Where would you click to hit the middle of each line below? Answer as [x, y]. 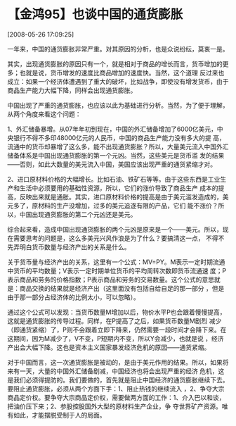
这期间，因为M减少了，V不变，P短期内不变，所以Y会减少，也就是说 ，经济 [116, 338]
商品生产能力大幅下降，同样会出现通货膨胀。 [72, 90]
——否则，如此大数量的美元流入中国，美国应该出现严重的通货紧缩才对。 [112, 164]
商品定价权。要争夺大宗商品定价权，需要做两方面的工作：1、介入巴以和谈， [116, 397]
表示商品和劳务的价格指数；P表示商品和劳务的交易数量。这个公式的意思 [111, 280]
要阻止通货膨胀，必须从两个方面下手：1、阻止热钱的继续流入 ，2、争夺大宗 [116, 389]
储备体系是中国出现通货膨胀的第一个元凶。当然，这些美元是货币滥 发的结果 [116, 155]
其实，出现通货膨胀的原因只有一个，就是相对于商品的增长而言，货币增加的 [115, 63]
